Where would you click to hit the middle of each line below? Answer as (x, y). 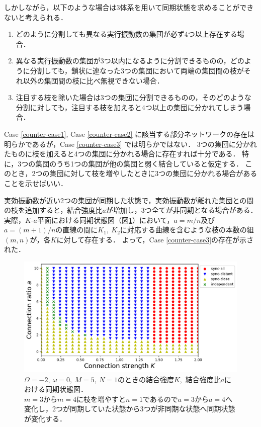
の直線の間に (77, 230)
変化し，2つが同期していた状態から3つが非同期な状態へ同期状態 (130, 409)
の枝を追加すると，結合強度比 (53, 210)
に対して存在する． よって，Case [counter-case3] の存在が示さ (155, 239)
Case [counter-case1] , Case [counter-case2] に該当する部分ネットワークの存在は (129, 134)
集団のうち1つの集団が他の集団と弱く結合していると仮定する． (139, 163)
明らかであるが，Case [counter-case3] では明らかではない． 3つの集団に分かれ (130, 144)
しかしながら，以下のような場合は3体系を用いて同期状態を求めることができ (129, 7)
